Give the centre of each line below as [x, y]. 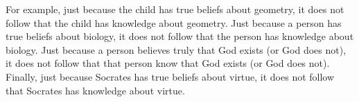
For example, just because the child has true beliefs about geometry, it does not [175, 9]
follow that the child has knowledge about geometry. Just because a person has [174, 22]
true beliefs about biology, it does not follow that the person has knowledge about [180, 36]
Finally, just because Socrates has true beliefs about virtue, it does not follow [170, 76]
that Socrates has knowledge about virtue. [95, 90]
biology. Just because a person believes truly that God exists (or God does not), [176, 49]
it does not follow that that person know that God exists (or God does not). [168, 63]
